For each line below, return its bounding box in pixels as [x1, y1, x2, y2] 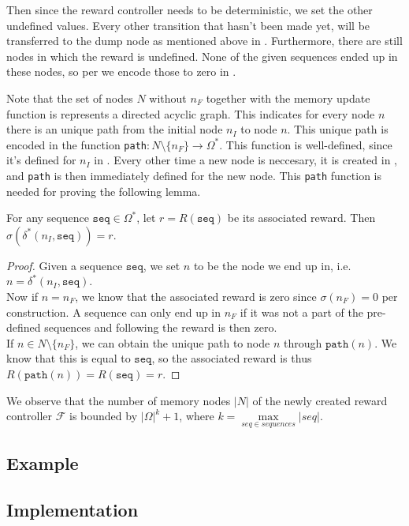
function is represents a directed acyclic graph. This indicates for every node [6, 105, 375, 122]
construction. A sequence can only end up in [6, 303, 221, 320]
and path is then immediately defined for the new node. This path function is [6, 167, 382, 183]
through [283, 334, 322, 351]
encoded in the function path [6, 136, 147, 152]
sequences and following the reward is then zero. [44, 319, 277, 336]
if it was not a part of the [240, 303, 363, 320]
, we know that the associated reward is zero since [75, 288, 317, 305]
